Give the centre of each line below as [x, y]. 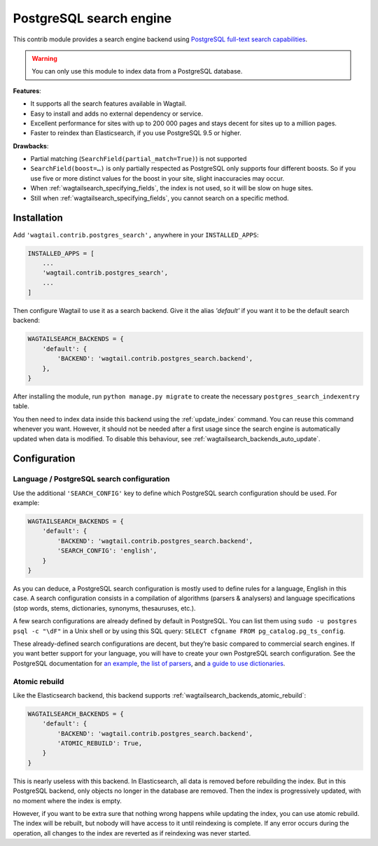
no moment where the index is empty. [67, 800]
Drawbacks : [31, 146]
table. [21, 406]
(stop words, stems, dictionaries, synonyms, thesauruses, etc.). [104, 608]
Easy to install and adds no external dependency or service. [117, 113]
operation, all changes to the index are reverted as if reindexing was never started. [132, 833]
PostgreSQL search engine [92, 18]
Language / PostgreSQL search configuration [92, 479]
